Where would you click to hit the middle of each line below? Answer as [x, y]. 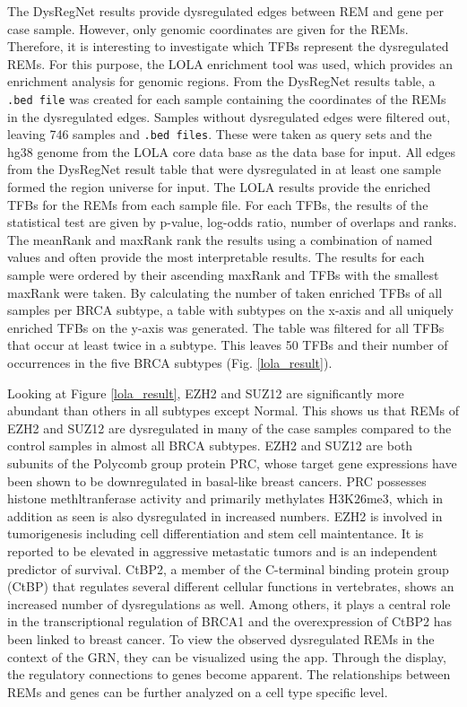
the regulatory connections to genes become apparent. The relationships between [229, 674]
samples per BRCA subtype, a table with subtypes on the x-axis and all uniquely [230, 310]
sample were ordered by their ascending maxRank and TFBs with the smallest [223, 275]
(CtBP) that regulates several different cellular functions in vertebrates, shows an [231, 586]
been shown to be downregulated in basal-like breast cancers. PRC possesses [217, 480]
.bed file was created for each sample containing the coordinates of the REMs [227, 98]
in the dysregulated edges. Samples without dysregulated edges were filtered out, [229, 116]
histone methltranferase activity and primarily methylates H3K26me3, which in [225, 498]
